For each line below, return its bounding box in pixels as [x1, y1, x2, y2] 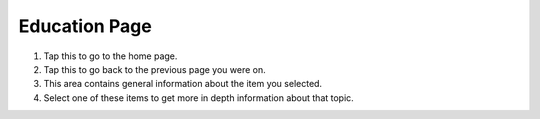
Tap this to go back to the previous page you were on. [43, 63, 266, 75]
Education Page [18, 15, 152, 37]
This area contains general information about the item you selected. [43, 78, 323, 90]
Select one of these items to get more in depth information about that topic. [43, 91, 354, 104]
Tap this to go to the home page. [43, 50, 178, 62]
